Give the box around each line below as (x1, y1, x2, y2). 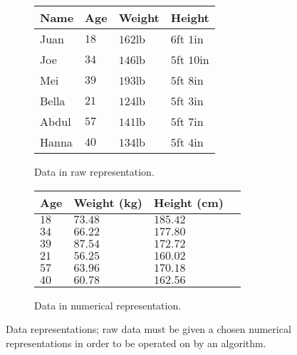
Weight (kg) (73, 194, 142, 211)
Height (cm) (153, 194, 224, 211)
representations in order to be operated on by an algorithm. (6, 335, 266, 350)
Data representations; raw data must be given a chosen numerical (6, 322, 291, 337)
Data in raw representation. (34, 164, 155, 179)
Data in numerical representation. (34, 297, 182, 312)
